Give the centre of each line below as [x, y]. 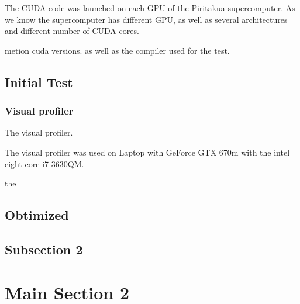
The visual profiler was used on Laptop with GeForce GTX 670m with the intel [147, 152]
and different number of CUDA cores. [72, 31]
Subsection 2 [44, 249]
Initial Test [39, 82]
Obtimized [37, 215]
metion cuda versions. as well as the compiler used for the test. [117, 50]
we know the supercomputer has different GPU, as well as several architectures [146, 19]
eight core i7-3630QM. [44, 163]
